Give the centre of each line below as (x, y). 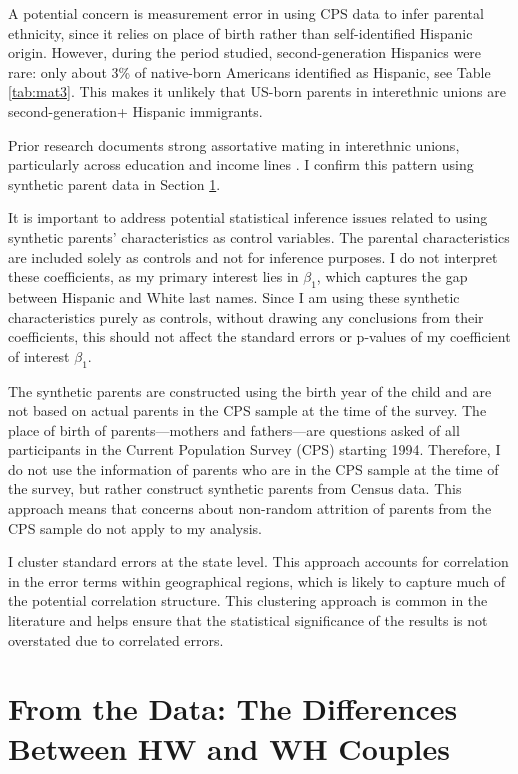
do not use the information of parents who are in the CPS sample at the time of (253, 468)
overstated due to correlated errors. (116, 639)
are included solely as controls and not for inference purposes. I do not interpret (253, 256)
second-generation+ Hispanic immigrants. (135, 110)
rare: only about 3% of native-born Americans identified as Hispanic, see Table (249, 71)
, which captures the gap (392, 276)
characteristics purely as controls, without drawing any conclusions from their (246, 316)
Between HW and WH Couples (229, 747)
